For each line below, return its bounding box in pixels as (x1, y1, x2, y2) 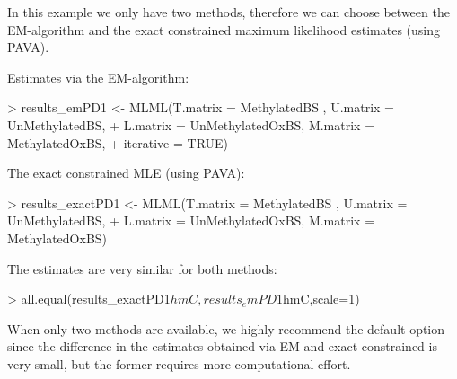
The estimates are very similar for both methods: (7, 259, 277, 278)
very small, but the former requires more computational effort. (7, 354, 351, 373)
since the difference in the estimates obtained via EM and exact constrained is (7, 337, 437, 356)
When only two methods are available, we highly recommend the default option (7, 319, 445, 338)
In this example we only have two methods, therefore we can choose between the (7, 3, 450, 21)
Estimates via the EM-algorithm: (7, 67, 189, 86)
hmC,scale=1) (282, 289, 360, 308)
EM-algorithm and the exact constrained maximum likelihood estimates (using (7, 20, 441, 39)
